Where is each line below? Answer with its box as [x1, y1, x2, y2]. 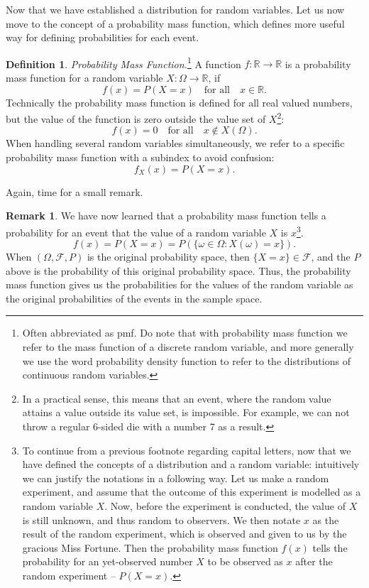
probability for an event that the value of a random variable [6, 224, 266, 239]
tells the [312, 540, 348, 555]
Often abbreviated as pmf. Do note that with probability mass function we [22, 325, 348, 340]
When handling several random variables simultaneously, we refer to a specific [6, 136, 345, 151]
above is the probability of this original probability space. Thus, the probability [6, 263, 351, 278]
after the [295, 554, 333, 569]
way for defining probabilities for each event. [6, 30, 199, 45]
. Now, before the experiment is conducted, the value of [104, 499, 346, 513]
